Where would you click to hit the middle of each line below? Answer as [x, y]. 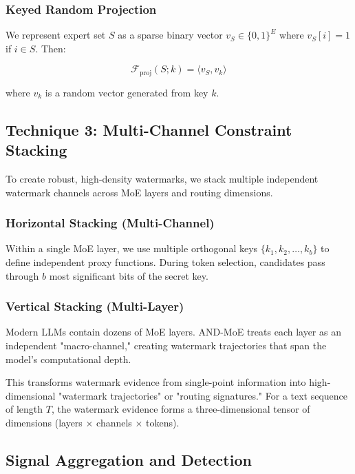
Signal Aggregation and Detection [129, 460]
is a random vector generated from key [127, 92]
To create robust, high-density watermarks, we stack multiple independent [162, 179]
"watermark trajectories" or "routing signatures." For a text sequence [203, 395]
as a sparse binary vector [170, 35]
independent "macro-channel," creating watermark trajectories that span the [166, 346]
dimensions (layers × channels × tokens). [93, 423]
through [22, 275]
